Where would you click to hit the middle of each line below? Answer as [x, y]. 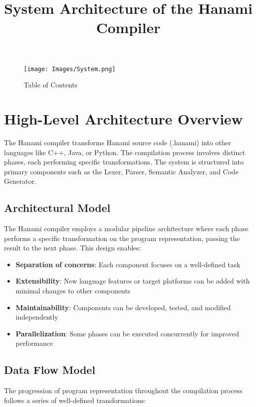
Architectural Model [57, 208]
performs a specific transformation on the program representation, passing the [122, 238]
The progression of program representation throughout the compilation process [123, 390]
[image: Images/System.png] [70, 69]
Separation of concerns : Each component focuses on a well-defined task [128, 264]
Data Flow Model [50, 370]
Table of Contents [51, 85]
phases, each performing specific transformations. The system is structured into [124, 162]
